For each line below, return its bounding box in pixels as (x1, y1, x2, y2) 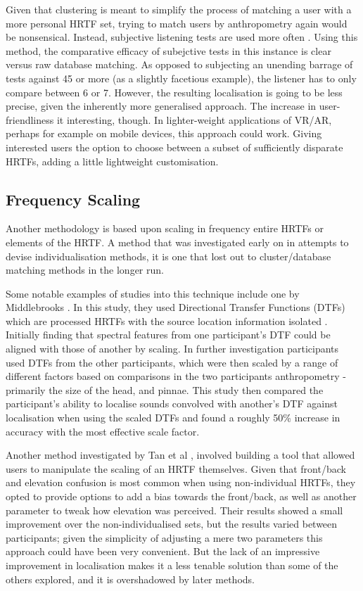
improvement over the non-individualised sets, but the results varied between (6, 516, 338, 531)
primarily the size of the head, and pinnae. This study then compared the (6, 382, 324, 397)
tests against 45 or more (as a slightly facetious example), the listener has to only (6, 70, 357, 85)
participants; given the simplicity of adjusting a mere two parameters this (6, 530, 323, 545)
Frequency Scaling (6, 188, 141, 210)
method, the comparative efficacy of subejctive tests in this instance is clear (6, 43, 331, 58)
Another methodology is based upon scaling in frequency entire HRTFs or (6, 221, 324, 236)
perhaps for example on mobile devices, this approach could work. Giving (6, 126, 322, 141)
